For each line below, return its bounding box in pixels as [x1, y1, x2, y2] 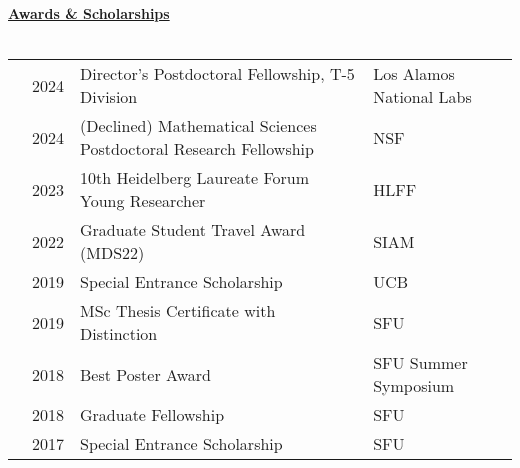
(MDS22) [80, 241, 145, 265]
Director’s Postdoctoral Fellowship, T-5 [80, 62, 355, 86]
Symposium [373, 374, 455, 398]
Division [80, 85, 138, 109]
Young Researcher [80, 189, 206, 213]
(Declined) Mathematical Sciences [80, 114, 317, 138]
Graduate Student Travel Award [80, 218, 306, 242]
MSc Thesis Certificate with [80, 299, 276, 323]
